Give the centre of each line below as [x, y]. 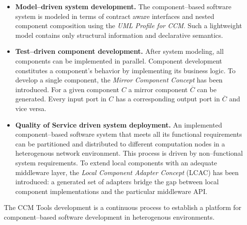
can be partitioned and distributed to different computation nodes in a [120, 143]
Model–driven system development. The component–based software [123, 6]
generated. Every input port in [61, 99]
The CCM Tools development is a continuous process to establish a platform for [123, 207]
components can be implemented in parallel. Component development [119, 60]
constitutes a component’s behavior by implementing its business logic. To [125, 70]
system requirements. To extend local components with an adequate [116, 162]
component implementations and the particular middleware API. [111, 191]
